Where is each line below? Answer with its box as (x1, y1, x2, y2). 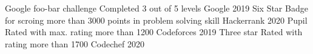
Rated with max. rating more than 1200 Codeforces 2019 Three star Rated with (5, 25, 303, 38)
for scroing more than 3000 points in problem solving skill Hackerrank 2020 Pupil (5, 13, 308, 26)
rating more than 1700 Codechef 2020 (5, 37, 144, 50)
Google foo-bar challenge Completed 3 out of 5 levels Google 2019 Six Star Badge (5, 2, 308, 14)
